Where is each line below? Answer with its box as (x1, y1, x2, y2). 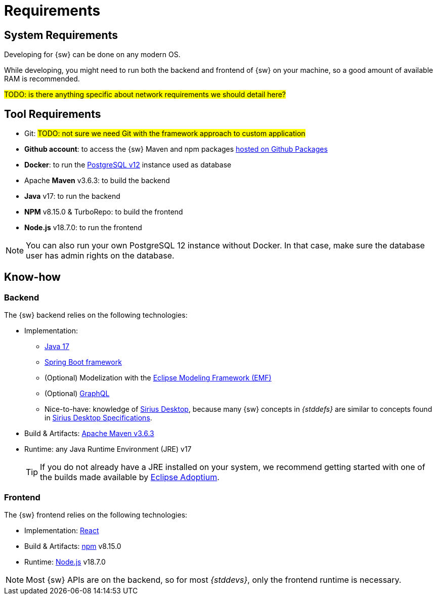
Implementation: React (24, 526, 99, 535)
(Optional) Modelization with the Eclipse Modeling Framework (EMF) (45, 373, 272, 382)
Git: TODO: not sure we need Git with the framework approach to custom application (24, 129, 305, 138)
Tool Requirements (4, 107, 101, 120)
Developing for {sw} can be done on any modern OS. (4, 50, 181, 59)
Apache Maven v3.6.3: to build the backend (24, 176, 170, 185)
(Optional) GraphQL (45, 389, 110, 398)
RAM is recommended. (4, 74, 80, 83)
